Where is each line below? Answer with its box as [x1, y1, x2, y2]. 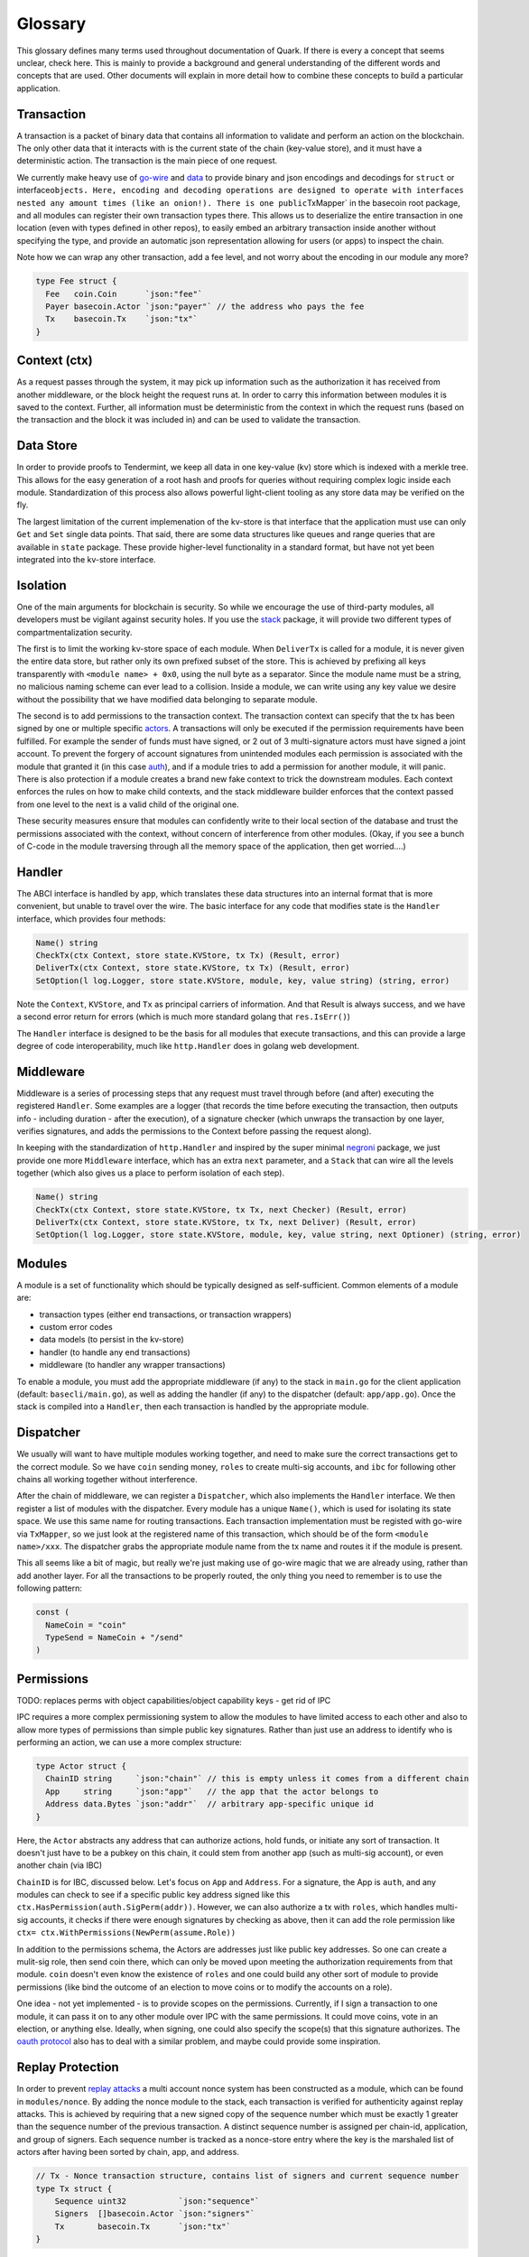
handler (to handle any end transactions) [39, 1346, 191, 1358]
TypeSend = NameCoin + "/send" [45, 1632, 184, 1642]
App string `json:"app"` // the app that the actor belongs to [45, 1786, 379, 1797]
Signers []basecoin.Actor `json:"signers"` [54, 2208, 255, 2219]
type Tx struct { [35, 2183, 113, 2194]
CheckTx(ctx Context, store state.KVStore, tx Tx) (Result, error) [35, 951, 341, 961]
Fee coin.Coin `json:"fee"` [45, 289, 203, 299]
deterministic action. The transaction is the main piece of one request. [16, 155, 278, 166]
